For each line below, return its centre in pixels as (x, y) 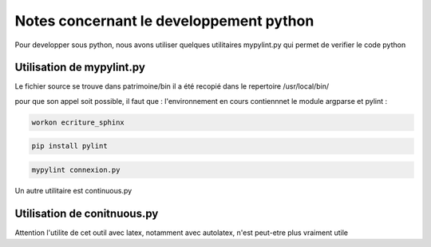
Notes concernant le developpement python (164, 21)
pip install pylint (69, 146)
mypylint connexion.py (76, 169)
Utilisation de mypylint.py (80, 68)
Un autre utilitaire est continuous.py (73, 190)
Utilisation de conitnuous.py (87, 213)
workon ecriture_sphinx (78, 122)
